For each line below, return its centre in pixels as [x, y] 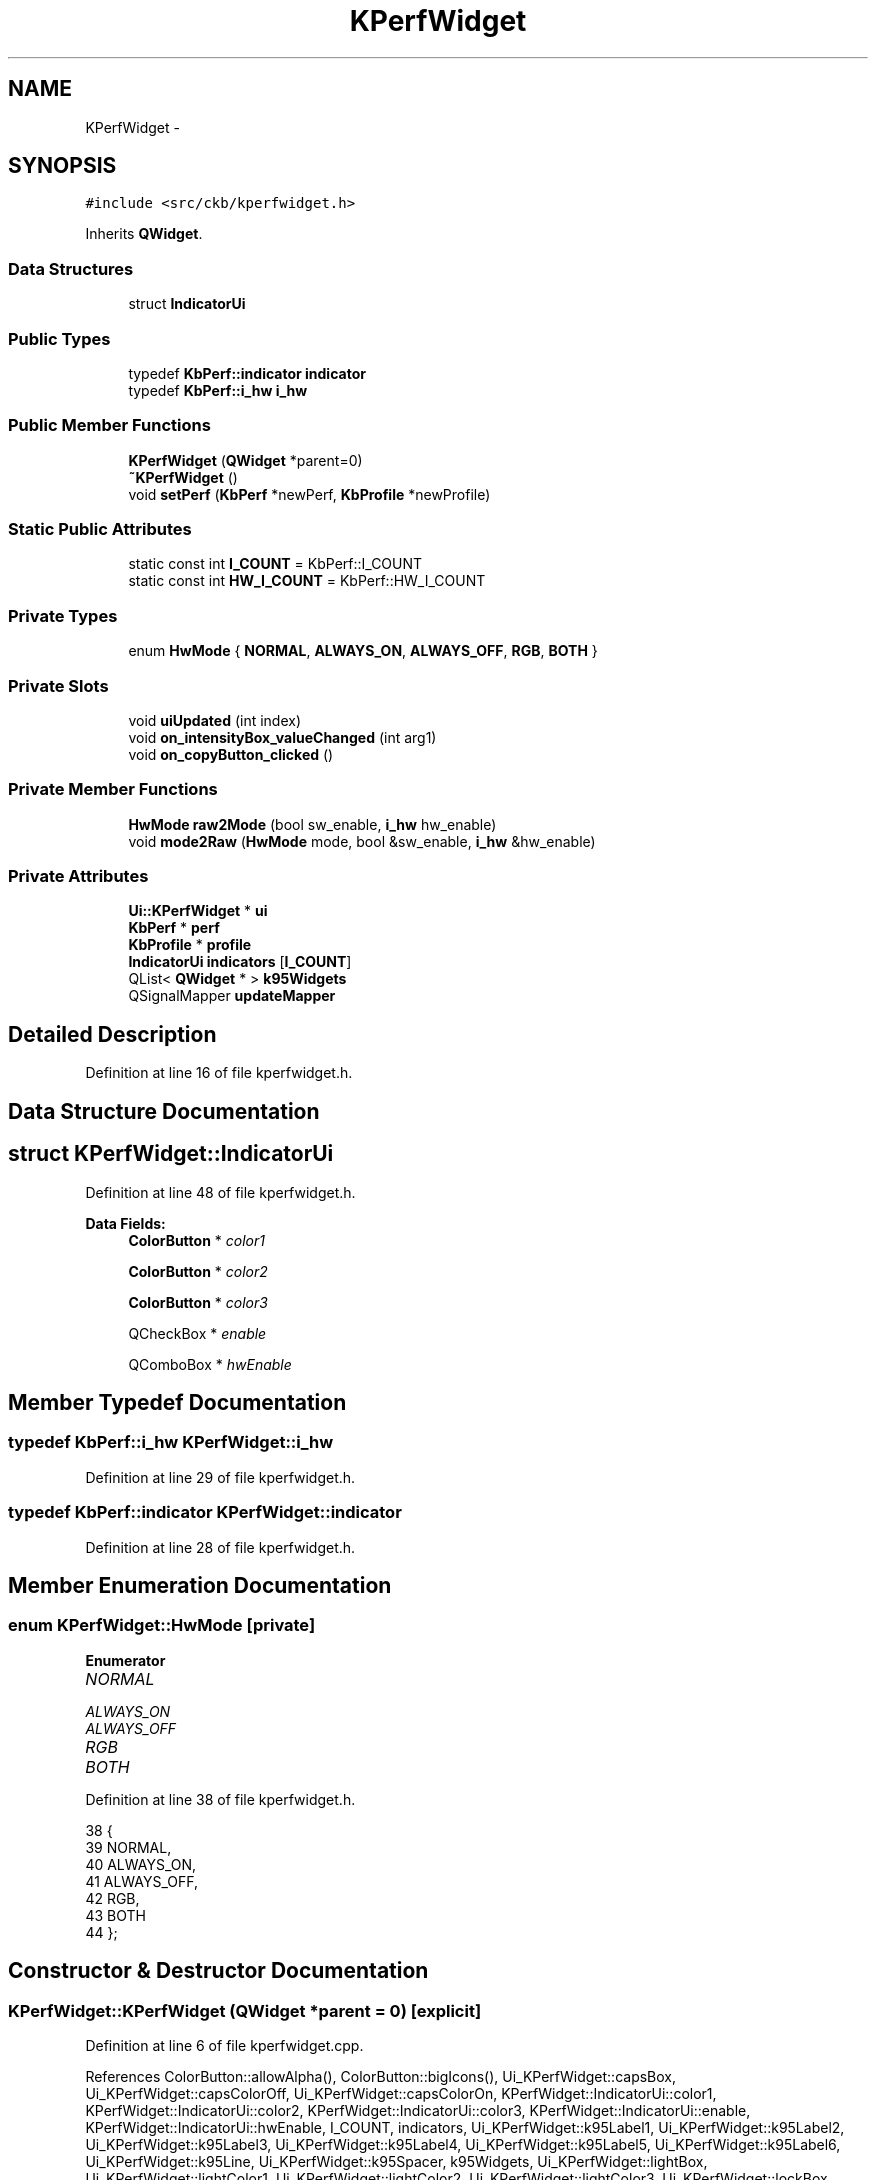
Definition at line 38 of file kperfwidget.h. [220, 1799]
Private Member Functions [113, 789]
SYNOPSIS [62, 166]
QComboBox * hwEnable [210, 1364]
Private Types [63, 615]
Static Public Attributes [100, 529]
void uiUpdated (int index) [215, 720]
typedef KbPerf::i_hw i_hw [218, 390]
